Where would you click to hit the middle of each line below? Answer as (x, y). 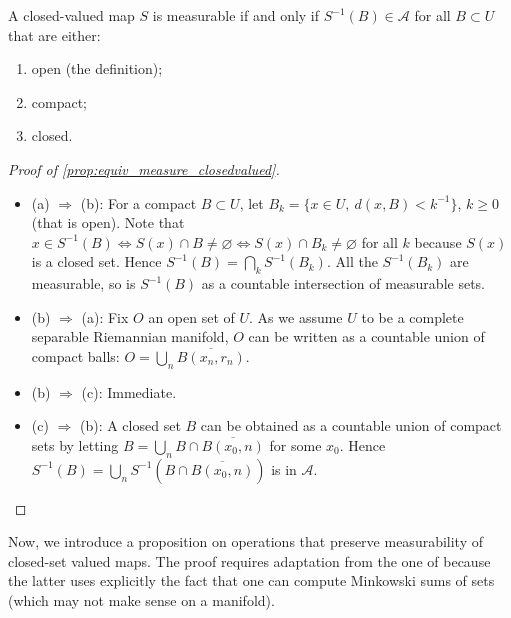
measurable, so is (83, 283)
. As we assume (296, 316)
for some (295, 444)
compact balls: (75, 355)
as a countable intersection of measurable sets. (343, 283)
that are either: (54, 34)
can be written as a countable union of (366, 336)
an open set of (191, 316)
